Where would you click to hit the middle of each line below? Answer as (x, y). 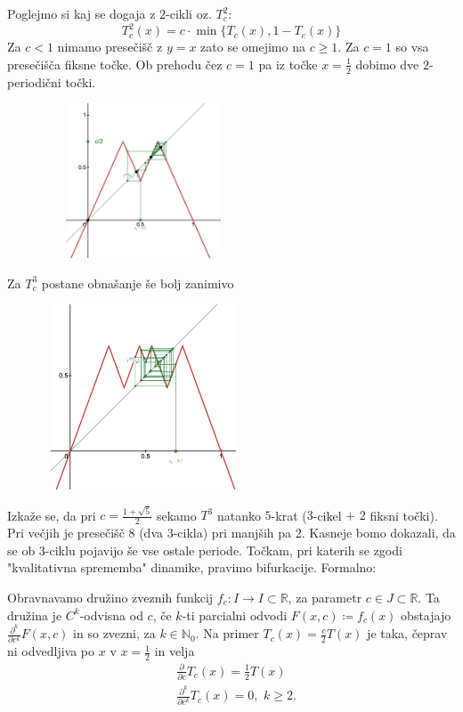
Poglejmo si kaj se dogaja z (81, 13)
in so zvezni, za (114, 633)
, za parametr (325, 597)
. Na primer (227, 633)
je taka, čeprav (407, 633)
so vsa (412, 47)
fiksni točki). (404, 515)
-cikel (327, 515)
